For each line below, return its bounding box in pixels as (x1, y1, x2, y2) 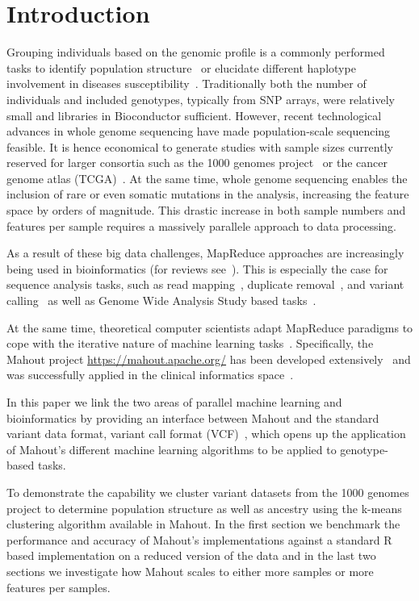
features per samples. (6, 578, 111, 595)
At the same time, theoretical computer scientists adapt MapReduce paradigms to (6, 319, 413, 336)
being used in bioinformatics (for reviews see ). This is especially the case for (6, 260, 388, 277)
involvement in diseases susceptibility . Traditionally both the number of (6, 75, 367, 92)
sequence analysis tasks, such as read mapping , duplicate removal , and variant (6, 276, 404, 293)
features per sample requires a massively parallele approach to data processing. (6, 217, 397, 234)
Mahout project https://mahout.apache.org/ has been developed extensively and (6, 350, 411, 367)
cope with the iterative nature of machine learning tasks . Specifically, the (6, 335, 374, 352)
